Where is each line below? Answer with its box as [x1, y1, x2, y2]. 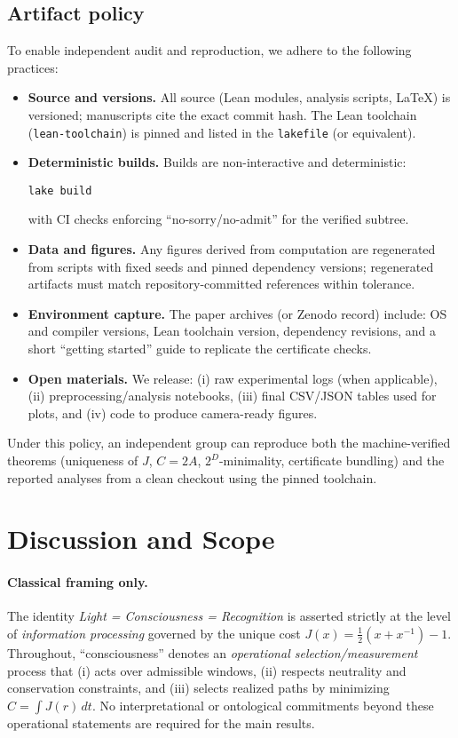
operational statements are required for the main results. [7, 713, 315, 732]
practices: [7, 58, 59, 76]
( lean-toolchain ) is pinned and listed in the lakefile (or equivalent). [28, 123, 416, 141]
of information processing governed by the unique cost [7, 623, 301, 642]
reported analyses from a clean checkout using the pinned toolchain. [7, 468, 377, 487]
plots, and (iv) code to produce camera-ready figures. [28, 403, 318, 422]
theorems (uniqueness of [7, 451, 138, 470]
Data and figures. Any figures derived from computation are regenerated [28, 240, 436, 258]
